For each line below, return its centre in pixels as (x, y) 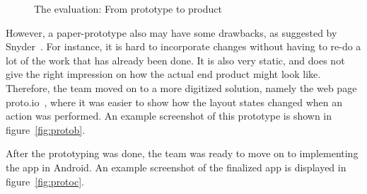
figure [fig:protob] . (46, 129)
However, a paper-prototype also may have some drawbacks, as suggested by (171, 32)
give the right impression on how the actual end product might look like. (163, 74)
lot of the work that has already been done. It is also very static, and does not (175, 60)
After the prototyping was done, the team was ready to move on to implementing (182, 153)
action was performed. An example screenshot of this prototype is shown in (169, 116)
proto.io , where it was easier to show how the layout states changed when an (174, 102)
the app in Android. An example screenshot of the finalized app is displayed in (176, 167)
